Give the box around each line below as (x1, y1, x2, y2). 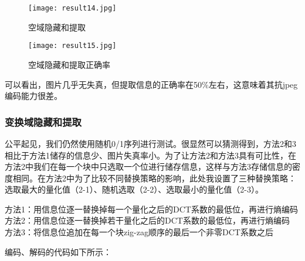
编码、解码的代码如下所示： (5, 245, 111, 257)
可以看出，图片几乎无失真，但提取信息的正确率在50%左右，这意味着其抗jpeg (5, 78, 298, 90)
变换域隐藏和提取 (5, 114, 82, 129)
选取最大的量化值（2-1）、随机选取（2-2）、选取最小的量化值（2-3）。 (5, 183, 263, 195)
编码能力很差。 (5, 90, 62, 102)
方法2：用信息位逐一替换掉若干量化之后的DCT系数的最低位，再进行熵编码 (5, 214, 290, 226)
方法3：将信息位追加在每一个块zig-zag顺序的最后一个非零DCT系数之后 (5, 226, 273, 238)
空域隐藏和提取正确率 (28, 58, 110, 70)
